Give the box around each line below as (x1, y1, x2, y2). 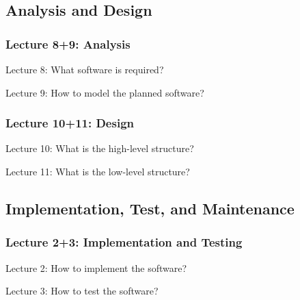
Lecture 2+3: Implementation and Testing (5, 234, 243, 251)
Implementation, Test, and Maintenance (5, 197, 295, 218)
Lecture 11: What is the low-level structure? (5, 164, 190, 178)
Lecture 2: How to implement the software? (5, 260, 187, 275)
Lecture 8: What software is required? (5, 62, 164, 76)
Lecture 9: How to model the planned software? (5, 85, 204, 99)
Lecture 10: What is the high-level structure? (5, 141, 194, 155)
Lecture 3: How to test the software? (5, 284, 159, 298)
